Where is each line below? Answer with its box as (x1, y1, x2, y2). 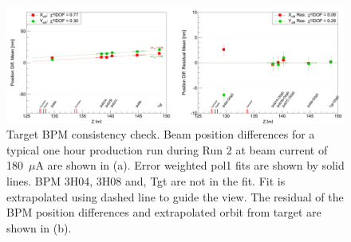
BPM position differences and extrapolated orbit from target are (6, 204, 321, 221)
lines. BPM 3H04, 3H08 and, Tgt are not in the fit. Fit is (6, 172, 286, 189)
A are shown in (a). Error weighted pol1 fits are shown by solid (35, 157, 345, 174)
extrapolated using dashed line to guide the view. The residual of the (6, 188, 344, 205)
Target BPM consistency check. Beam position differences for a (6, 126, 315, 142)
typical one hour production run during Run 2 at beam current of (6, 141, 328, 158)
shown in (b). (6, 219, 72, 236)
